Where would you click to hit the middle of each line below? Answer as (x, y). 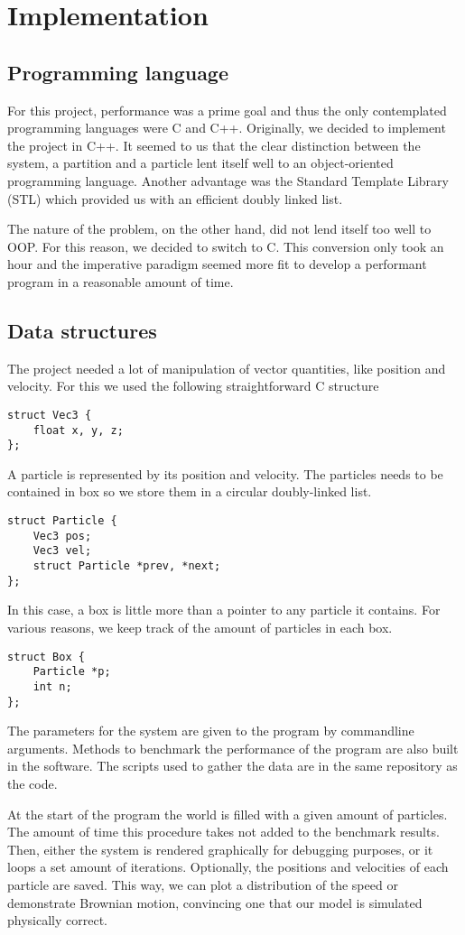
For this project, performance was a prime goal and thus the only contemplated (227, 110)
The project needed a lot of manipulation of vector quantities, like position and (227, 368)
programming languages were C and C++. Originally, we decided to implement (227, 128)
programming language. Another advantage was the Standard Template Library (228, 180)
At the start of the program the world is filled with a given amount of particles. (228, 814)
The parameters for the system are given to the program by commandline (211, 731)
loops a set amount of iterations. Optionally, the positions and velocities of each (228, 867)
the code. (33, 783)
